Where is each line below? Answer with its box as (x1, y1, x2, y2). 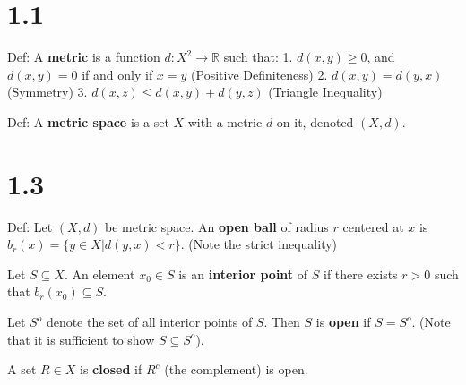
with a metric (187, 112, 263, 131)
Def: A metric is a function (7, 47, 160, 66)
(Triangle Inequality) (268, 82, 383, 101)
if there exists (323, 264, 398, 283)
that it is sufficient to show (7, 329, 155, 348)
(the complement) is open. (164, 360, 308, 379)
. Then (263, 312, 300, 330)
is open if (315, 312, 371, 330)
